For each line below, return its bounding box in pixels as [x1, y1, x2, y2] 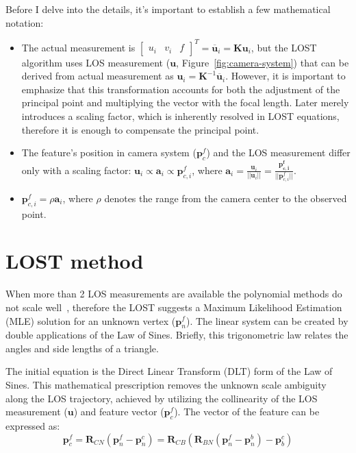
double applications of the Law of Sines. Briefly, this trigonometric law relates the [5, 328, 348, 342]
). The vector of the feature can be [174, 404, 320, 419]
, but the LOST [251, 40, 317, 54]
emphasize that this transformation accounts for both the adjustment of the [21, 82, 340, 96]
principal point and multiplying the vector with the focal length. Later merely [21, 95, 349, 110]
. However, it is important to [225, 69, 346, 83]
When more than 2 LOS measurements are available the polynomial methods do [5, 286, 342, 301]
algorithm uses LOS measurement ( [21, 55, 170, 69]
